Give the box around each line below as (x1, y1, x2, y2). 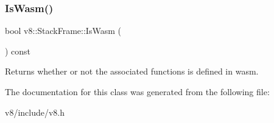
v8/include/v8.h (5, 105, 65, 118)
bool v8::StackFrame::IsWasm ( (5, 24, 121, 37)
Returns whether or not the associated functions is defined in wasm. (5, 65, 259, 78)
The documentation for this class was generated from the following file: (5, 85, 270, 98)
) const (5, 44, 31, 57)
